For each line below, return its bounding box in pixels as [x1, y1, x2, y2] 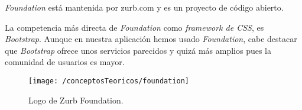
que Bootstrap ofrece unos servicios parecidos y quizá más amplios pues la [5, 44, 271, 56]
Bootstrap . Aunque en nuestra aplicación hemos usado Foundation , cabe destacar [5, 33, 297, 45]
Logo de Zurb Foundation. [28, 93, 124, 106]
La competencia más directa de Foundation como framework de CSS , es [5, 21, 264, 33]
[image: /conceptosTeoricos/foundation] [28, 76, 190, 85]
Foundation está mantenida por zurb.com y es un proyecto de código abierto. [5, 1, 284, 13]
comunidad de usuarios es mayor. [5, 56, 125, 68]
